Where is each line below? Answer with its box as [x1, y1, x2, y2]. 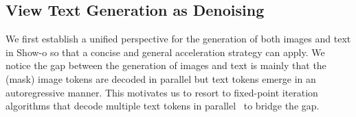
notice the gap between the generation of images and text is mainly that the [5, 58, 326, 73]
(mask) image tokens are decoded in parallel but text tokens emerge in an [5, 71, 316, 86]
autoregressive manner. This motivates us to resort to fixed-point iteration [5, 85, 318, 99]
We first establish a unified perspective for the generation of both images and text [5, 31, 351, 46]
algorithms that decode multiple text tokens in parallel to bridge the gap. [5, 99, 320, 113]
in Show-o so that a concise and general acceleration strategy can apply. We [5, 44, 325, 59]
